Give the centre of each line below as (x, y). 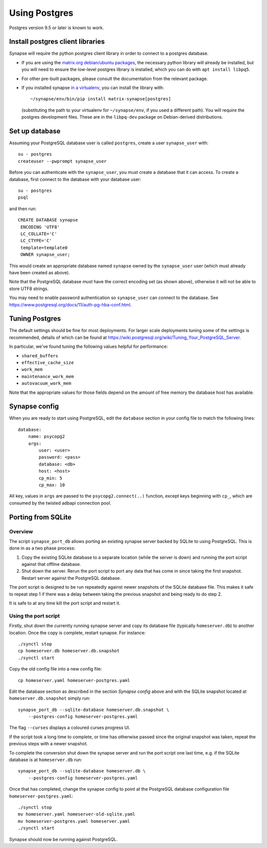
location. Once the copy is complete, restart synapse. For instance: (77, 633)
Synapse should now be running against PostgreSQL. (64, 839)
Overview (21, 531)
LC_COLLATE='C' (39, 234)
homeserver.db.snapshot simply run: (50, 698)
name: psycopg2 (46, 437)
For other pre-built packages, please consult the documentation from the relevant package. (115, 79)
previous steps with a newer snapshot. (48, 744)
